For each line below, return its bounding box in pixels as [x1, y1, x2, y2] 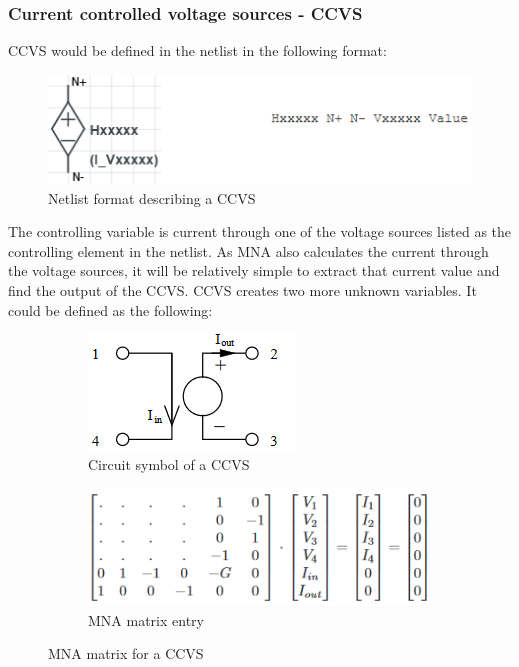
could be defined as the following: [8, 299, 213, 320]
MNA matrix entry [88, 609, 204, 630]
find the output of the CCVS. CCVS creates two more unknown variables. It [8, 279, 477, 300]
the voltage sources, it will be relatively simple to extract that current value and [8, 260, 500, 281]
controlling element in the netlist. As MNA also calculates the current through [8, 240, 489, 261]
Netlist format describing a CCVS [48, 187, 256, 208]
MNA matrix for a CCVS [48, 643, 204, 664]
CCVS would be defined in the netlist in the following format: [8, 40, 387, 61]
